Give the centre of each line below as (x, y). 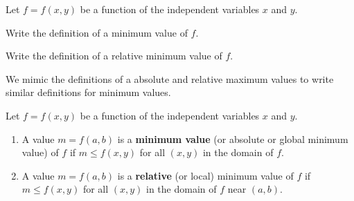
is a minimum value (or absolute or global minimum (233, 138)
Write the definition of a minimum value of (97, 32)
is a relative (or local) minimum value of (205, 175)
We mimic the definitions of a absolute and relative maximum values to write (170, 78)
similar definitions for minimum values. (88, 92)
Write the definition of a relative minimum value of (114, 56)
